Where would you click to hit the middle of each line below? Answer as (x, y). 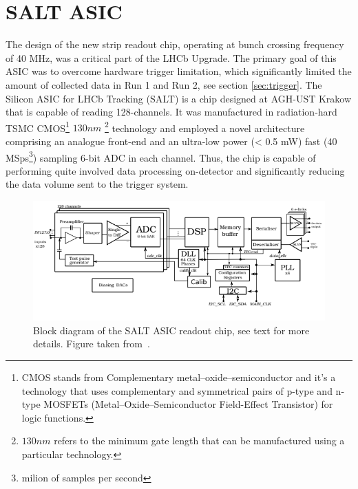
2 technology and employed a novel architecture (205, 127)
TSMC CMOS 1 (38, 127)
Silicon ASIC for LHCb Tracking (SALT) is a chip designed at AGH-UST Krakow (179, 98)
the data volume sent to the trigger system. (97, 184)
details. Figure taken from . (92, 344)
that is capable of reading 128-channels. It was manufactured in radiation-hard (171, 112)
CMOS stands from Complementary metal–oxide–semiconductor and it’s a (179, 377)
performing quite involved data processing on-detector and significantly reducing (175, 170)
